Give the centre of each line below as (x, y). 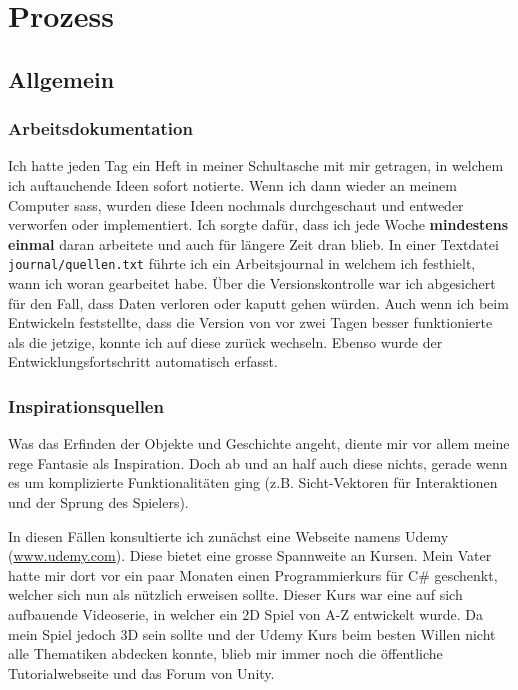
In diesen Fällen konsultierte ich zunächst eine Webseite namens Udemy (228, 535)
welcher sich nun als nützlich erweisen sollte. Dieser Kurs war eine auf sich (235, 594)
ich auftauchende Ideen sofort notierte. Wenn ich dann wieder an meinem (232, 184)
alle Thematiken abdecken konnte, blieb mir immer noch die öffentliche (225, 653)
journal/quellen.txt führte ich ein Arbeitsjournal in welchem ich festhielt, (242, 263)
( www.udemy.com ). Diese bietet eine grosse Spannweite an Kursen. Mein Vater (250, 555)
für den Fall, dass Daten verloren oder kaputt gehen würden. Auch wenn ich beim (258, 302)
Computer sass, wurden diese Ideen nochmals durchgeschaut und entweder (236, 204)
